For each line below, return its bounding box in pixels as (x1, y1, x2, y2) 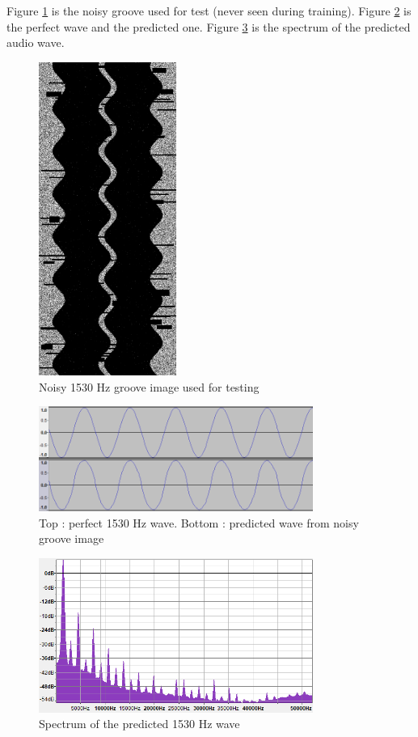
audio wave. (6, 34, 65, 51)
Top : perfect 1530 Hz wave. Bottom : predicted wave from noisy (39, 514, 359, 531)
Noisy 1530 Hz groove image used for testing (39, 378, 260, 395)
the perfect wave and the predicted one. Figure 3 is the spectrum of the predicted (6, 18, 411, 35)
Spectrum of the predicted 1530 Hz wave (39, 715, 240, 732)
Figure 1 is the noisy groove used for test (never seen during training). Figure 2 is (6, 2, 412, 19)
